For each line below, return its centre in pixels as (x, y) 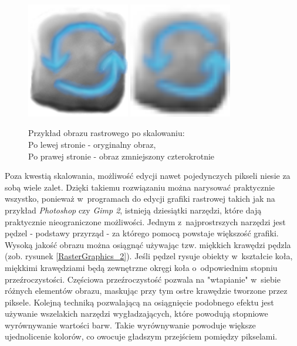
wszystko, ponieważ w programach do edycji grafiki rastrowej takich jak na (140, 199)
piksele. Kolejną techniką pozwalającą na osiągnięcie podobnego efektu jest (139, 302)
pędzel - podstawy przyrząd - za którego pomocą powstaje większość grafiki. (142, 233)
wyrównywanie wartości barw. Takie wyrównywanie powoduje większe (130, 325)
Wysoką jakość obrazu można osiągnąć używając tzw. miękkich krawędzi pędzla (148, 244)
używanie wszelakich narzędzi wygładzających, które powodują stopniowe (136, 313)
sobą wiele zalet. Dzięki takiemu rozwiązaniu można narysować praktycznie (140, 187)
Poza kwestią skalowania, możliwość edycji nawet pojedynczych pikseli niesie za (148, 176)
